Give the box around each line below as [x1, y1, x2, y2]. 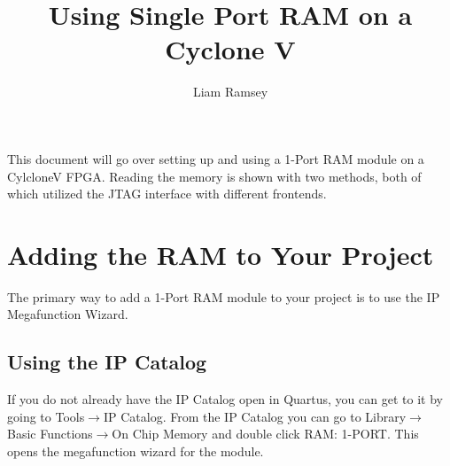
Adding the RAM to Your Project [7, 236, 434, 272]
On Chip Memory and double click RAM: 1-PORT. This [112, 424, 419, 443]
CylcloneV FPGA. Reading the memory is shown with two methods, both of [7, 167, 422, 185]
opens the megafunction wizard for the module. [7, 441, 264, 460]
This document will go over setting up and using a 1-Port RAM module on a [7, 149, 424, 167]
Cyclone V [165, 31, 296, 67]
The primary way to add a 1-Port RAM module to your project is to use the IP [7, 287, 440, 306]
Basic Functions [7, 424, 93, 443]
